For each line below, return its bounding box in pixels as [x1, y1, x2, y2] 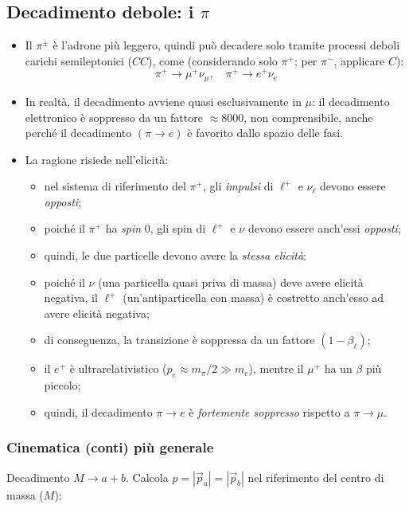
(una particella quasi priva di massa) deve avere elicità [98, 273, 364, 290]
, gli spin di [150, 220, 206, 237]
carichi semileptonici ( [25, 52, 133, 69]
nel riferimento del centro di [247, 468, 384, 485]
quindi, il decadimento [44, 403, 153, 420]
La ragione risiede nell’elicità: [25, 151, 169, 167]
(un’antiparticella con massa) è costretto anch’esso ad [123, 289, 384, 306]
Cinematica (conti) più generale [6, 437, 214, 457]
